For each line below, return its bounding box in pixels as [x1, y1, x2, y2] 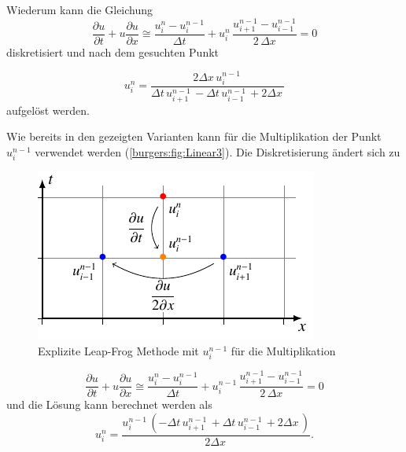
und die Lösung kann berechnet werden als [6, 396, 212, 413]
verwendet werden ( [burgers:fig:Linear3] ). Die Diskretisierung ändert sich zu [35, 143, 400, 160]
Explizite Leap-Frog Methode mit [38, 342, 199, 358]
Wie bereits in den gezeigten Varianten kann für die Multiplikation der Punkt [6, 128, 382, 145]
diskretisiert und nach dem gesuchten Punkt [6, 43, 220, 60]
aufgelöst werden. [6, 101, 90, 118]
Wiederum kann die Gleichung [6, 2, 153, 17]
